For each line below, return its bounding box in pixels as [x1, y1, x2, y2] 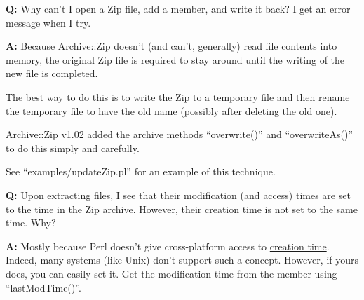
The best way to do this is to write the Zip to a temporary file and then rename [6, 89, 350, 104]
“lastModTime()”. [6, 280, 81, 294]
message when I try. [6, 15, 91, 29]
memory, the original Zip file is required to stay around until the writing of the [6, 52, 345, 67]
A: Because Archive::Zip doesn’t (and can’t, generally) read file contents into [6, 39, 337, 53]
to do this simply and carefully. [6, 140, 140, 155]
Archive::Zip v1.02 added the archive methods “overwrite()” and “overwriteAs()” [6, 127, 353, 142]
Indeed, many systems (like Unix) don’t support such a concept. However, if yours [6, 252, 359, 267]
